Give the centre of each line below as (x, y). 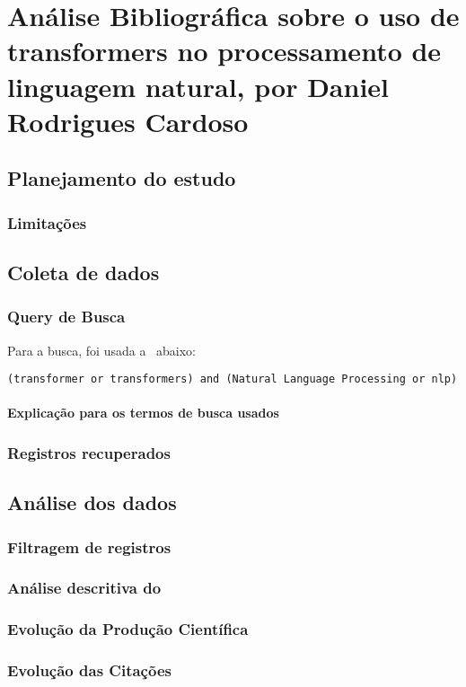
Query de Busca (66, 317)
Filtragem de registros (89, 546)
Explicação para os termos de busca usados (143, 413)
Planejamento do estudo (122, 178)
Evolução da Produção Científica (128, 629)
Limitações (47, 222)
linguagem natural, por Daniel (198, 86)
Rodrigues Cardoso (128, 121)
